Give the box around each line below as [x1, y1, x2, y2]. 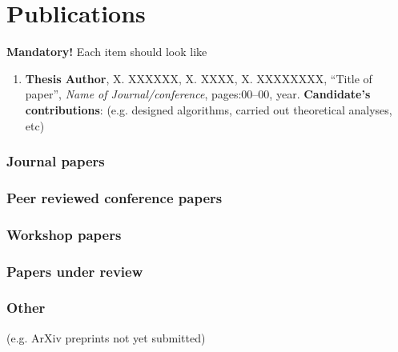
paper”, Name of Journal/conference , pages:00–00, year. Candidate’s [25, 86, 371, 102]
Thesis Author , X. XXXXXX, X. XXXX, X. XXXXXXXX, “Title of [25, 70, 372, 86]
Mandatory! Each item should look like [6, 43, 207, 60]
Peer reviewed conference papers [6, 187, 223, 207]
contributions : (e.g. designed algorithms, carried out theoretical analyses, [25, 101, 392, 118]
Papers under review [6, 261, 143, 281]
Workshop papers [6, 224, 122, 244]
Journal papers [6, 151, 105, 171]
